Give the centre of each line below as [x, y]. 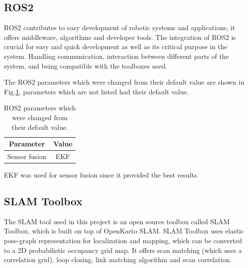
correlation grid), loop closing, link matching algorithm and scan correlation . [118, 259]
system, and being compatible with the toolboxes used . [86, 65]
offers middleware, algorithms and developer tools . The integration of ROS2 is [120, 37]
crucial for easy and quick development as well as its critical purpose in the [116, 46]
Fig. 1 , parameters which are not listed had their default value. [96, 91]
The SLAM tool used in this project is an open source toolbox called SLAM [117, 221]
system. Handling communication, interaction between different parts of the [116, 56]
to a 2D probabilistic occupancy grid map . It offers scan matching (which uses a [123, 250]
